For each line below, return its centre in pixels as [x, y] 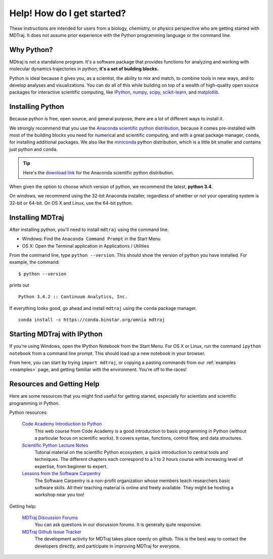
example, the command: [35, 262]
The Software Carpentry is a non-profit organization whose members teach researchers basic [132, 481]
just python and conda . [34, 149]
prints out [19, 285]
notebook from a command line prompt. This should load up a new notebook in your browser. [107, 353]
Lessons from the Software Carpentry [61, 474]
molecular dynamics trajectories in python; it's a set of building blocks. [84, 69]
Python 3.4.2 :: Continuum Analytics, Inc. [73, 297]
